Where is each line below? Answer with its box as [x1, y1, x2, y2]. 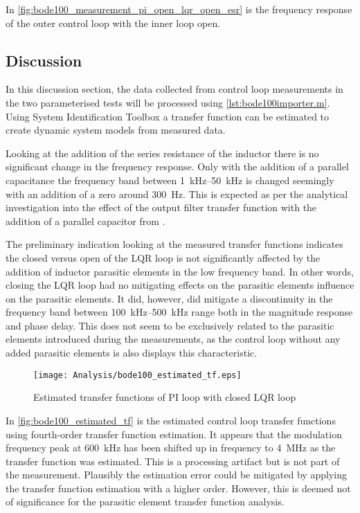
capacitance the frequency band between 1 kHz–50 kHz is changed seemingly [6, 172, 334, 187]
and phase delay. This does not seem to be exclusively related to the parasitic [6, 318, 334, 332]
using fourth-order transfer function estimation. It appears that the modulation [6, 426, 342, 441]
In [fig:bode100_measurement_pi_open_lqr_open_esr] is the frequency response [6, 2, 352, 16]
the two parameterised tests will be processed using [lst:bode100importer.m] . [6, 95, 330, 109]
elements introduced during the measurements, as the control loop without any [6, 332, 341, 346]
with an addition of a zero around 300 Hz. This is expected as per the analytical [6, 186, 348, 201]
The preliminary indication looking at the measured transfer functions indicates [6, 237, 343, 251]
